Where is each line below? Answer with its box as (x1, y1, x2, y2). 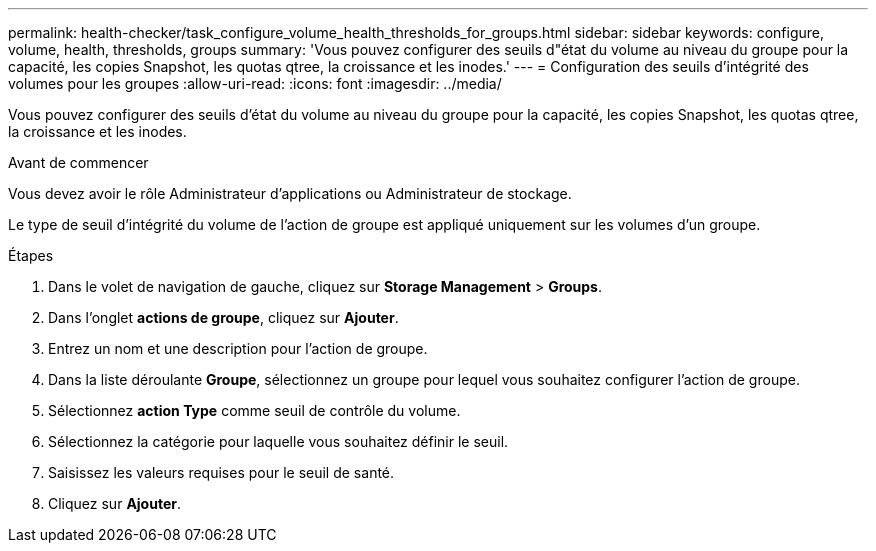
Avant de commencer (8, 154, 149, 171)
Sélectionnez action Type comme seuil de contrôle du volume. (48, 402, 461, 419)
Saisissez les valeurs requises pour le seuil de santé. (48, 464, 395, 481)
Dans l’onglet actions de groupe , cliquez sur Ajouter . (48, 309, 399, 326)
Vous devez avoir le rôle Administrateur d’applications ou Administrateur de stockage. (8, 185, 572, 202)
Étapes (8, 247, 54, 264)
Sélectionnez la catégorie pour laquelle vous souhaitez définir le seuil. (48, 433, 509, 450)
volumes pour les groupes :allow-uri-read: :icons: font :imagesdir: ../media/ (8, 75, 502, 92)
